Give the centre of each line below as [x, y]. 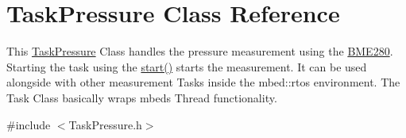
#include [29, 124]
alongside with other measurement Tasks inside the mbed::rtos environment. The [203, 82]
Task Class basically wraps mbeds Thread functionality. [142, 97]
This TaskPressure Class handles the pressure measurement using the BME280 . [200, 51]
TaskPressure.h [105, 124]
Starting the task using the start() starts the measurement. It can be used [187, 66]
